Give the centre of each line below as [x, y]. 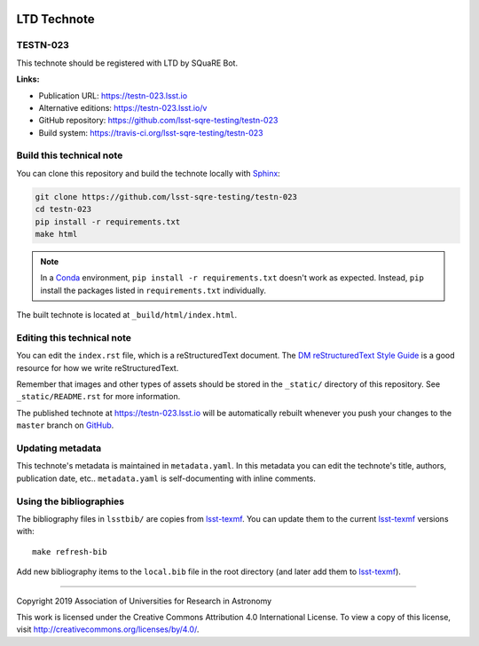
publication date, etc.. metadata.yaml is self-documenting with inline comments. [166, 478]
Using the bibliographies [70, 501]
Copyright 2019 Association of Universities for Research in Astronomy [144, 601]
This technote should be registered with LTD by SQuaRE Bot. [127, 63]
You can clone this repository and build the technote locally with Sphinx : [149, 173]
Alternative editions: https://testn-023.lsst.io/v [123, 107]
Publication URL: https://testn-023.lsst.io [113, 95]
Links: [28, 79]
